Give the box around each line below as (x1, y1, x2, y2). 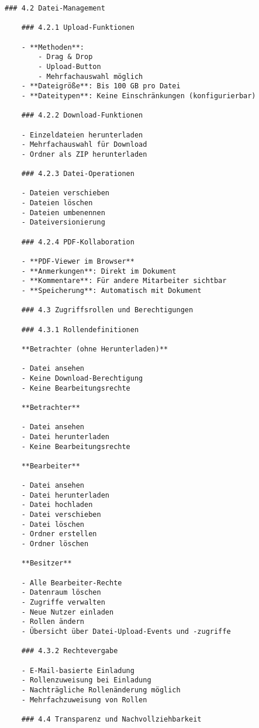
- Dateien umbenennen (21, 208, 105, 217)
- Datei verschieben (21, 510, 101, 519)
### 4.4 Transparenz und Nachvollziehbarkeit (21, 715, 202, 723)
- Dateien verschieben (21, 189, 109, 198)
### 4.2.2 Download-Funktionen (21, 111, 143, 120)
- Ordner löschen (21, 540, 89, 548)
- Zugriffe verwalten (21, 598, 105, 607)
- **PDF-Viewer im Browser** (21, 257, 134, 266)
